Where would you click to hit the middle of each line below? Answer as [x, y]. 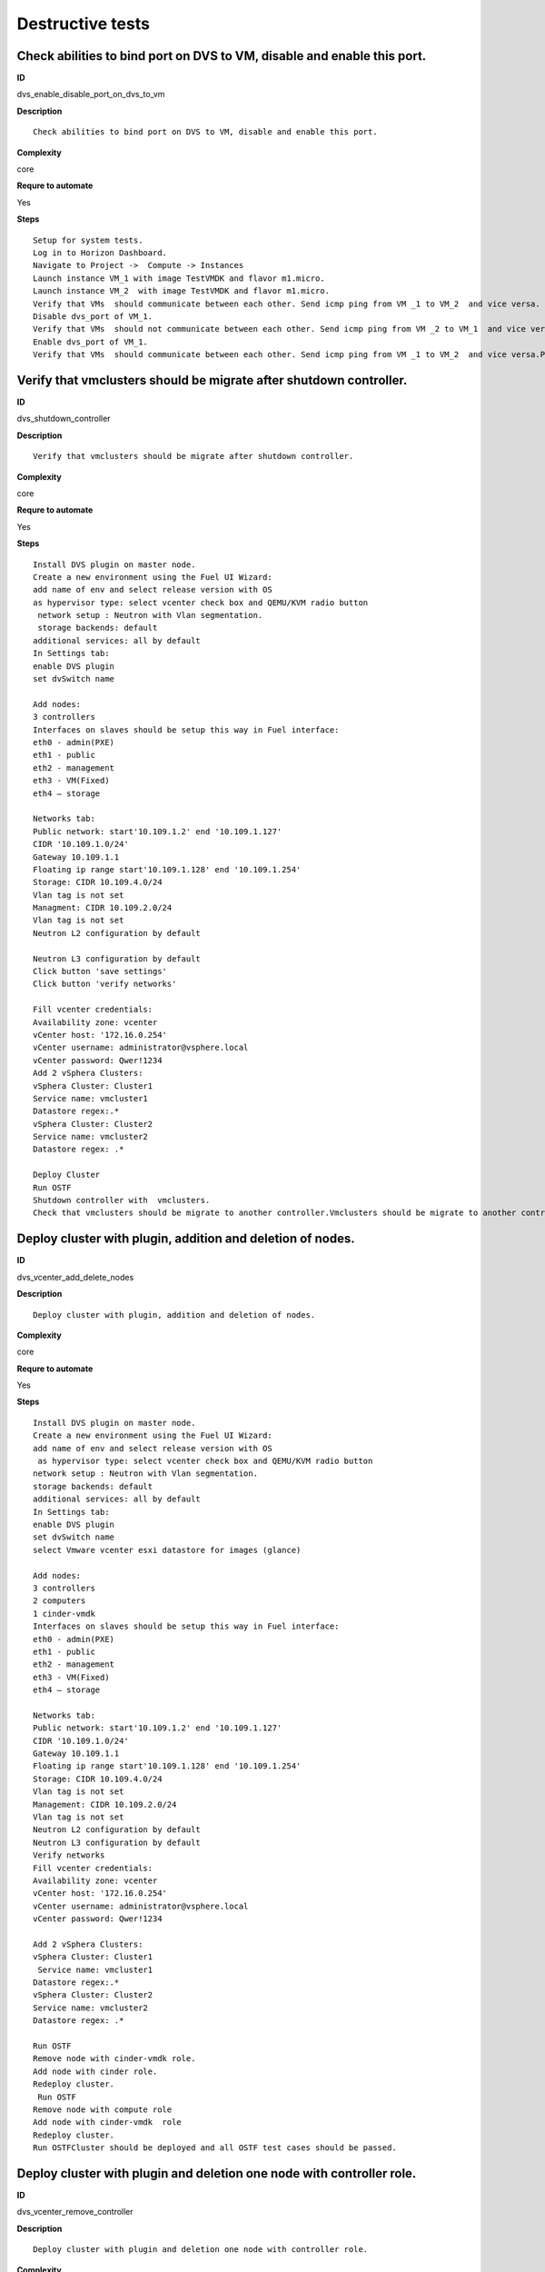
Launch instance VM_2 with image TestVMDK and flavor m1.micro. [182, 291]
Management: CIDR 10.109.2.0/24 [105, 1804]
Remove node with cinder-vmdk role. [114, 2059]
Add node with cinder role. [95, 2071]
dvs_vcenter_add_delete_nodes [75, 1277]
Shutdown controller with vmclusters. [122, 1201]
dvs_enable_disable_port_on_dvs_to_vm [91, 95]
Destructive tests [83, 24]
